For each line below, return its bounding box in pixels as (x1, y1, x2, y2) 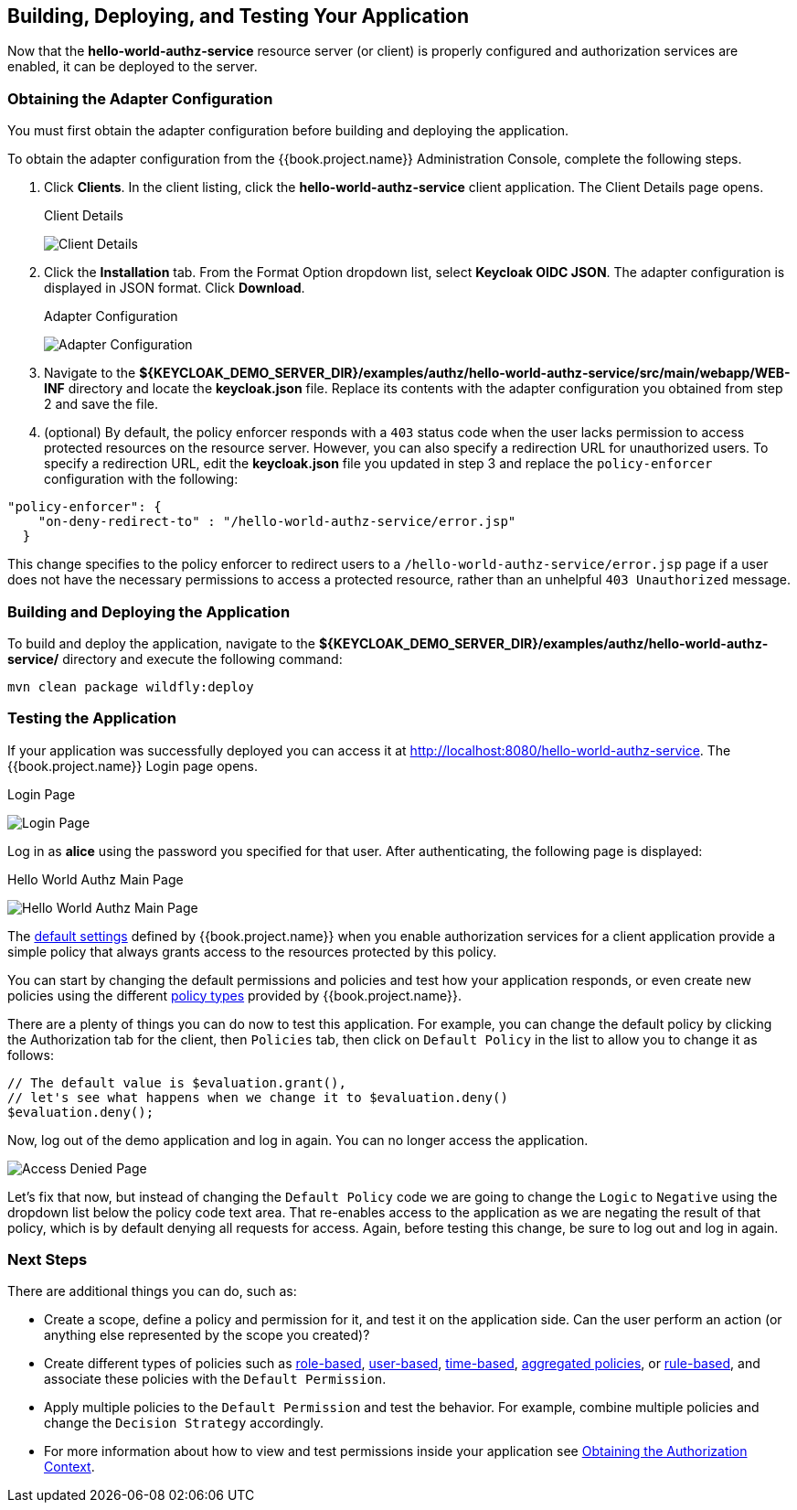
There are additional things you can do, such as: (7, 1283, 297, 1300)
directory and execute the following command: (62, 650, 343, 667)
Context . (44, 1459, 95, 1475)
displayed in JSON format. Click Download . (44, 280, 305, 296)
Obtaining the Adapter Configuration (7, 89, 273, 108)
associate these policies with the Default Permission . (44, 1371, 387, 1387)
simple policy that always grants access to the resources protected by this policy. (7, 943, 497, 959)
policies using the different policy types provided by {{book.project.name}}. (7, 987, 462, 1003)
